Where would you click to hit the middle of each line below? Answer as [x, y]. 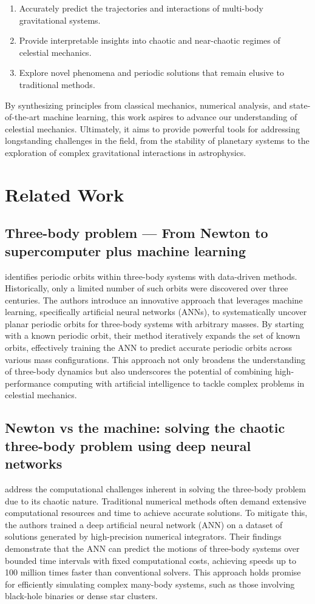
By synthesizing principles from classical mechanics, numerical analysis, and [146, 105]
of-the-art [22, 117]
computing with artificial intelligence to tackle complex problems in [179, 383]
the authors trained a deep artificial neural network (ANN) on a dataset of [144, 524]
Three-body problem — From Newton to [137, 233]
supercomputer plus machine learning [126, 250]
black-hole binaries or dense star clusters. [81, 596]
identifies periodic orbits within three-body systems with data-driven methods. [151, 276]
